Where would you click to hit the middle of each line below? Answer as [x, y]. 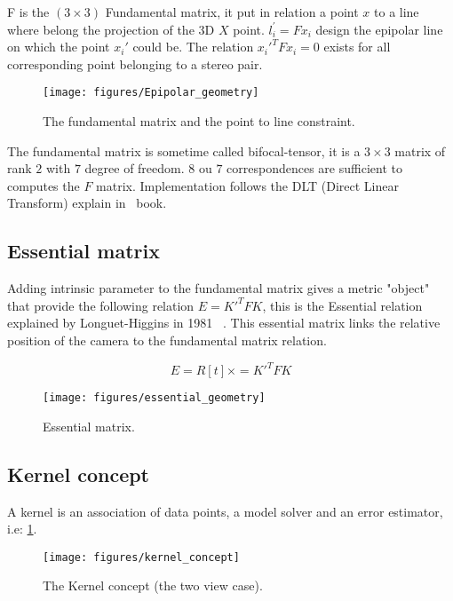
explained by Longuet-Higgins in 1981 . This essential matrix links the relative [224, 323]
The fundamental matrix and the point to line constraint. [199, 121]
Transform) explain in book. [87, 203]
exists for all [357, 47]
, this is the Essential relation [342, 305]
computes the [44, 185]
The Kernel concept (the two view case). [153, 585]
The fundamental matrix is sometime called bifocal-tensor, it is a [184, 150]
